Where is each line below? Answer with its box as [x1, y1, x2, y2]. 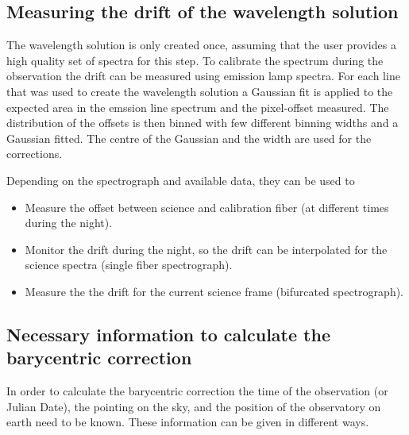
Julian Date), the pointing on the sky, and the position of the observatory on [6, 398, 381, 414]
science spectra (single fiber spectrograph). [25, 256, 233, 273]
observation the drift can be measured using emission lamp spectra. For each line [6, 67, 400, 84]
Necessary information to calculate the [6, 321, 330, 346]
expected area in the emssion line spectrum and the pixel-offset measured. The [6, 98, 389, 115]
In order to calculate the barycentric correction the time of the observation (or [6, 383, 388, 399]
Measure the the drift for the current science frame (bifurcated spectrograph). [25, 283, 404, 299]
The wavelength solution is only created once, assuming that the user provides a [6, 37, 396, 53]
